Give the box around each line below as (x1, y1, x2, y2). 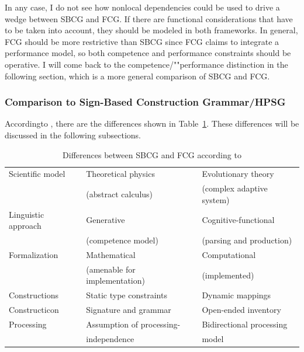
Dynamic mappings (202, 289, 271, 301)
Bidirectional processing (202, 318, 288, 330)
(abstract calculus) (86, 188, 153, 200)
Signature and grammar (86, 304, 171, 316)
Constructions (9, 289, 58, 301)
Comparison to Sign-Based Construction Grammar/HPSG (5, 95, 286, 109)
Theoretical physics (86, 168, 155, 180)
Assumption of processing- (86, 318, 181, 330)
